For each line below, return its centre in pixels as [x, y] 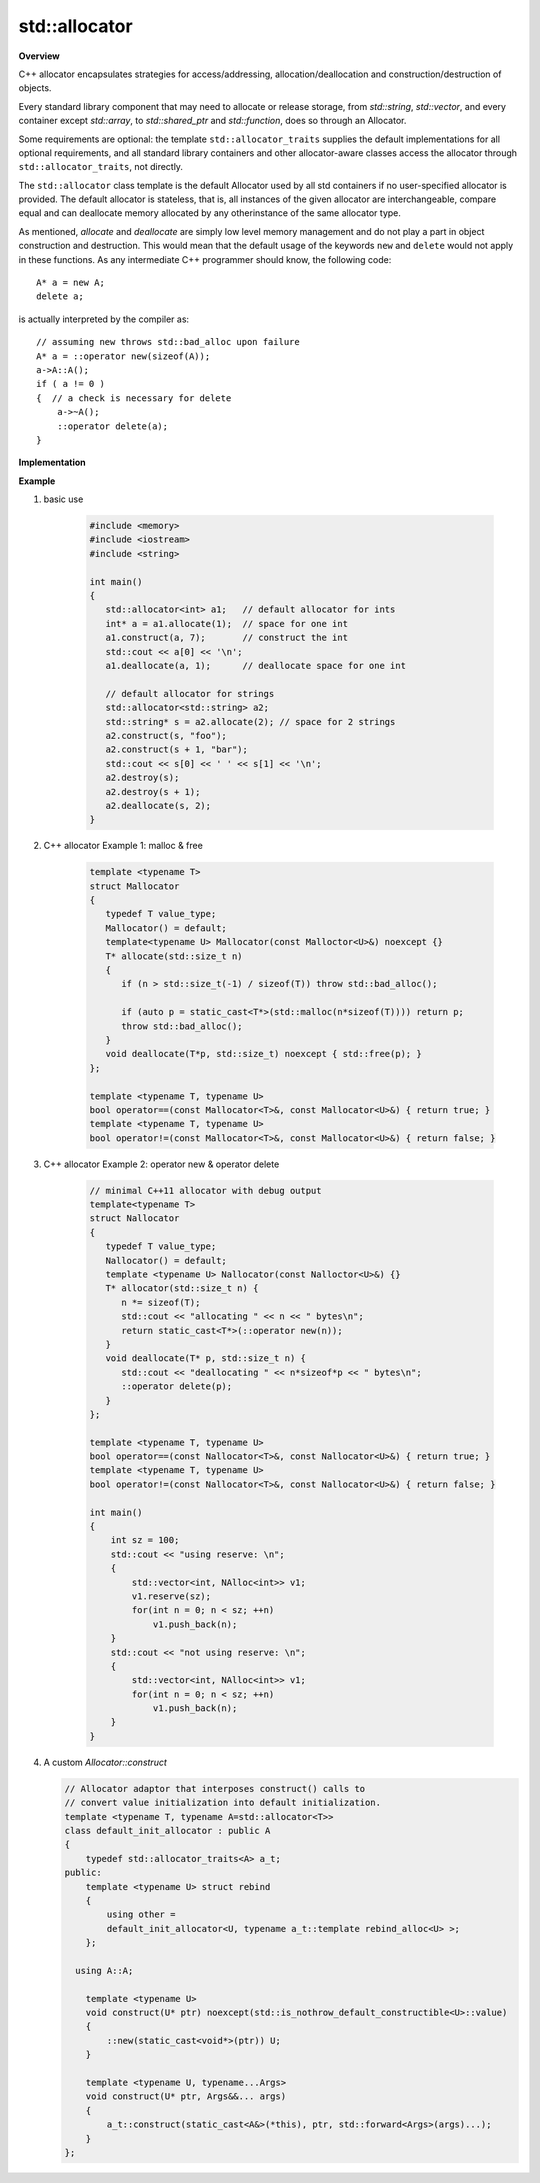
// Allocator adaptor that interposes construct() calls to [215, 1788]
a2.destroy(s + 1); [153, 791]
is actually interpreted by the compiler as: [104, 319]
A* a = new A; [70, 283]
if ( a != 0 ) [70, 384]
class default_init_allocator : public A [167, 1831]
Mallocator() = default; [166, 928]
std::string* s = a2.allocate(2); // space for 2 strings [250, 721]
